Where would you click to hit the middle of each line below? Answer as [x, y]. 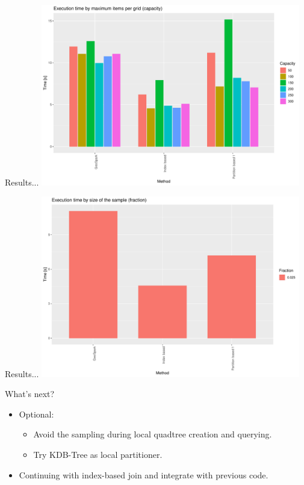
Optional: [36, 414]
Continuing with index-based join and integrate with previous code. [144, 474]
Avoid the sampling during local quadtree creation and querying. [153, 434]
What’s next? [30, 394]
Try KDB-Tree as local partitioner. [98, 455]
